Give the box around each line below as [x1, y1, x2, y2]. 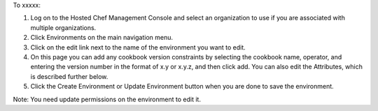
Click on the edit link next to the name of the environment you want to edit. [30, 43, 246, 52]
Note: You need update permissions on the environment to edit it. [13, 95, 201, 103]
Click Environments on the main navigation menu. [30, 34, 174, 42]
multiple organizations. [30, 23, 97, 31]
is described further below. [30, 72, 108, 80]
